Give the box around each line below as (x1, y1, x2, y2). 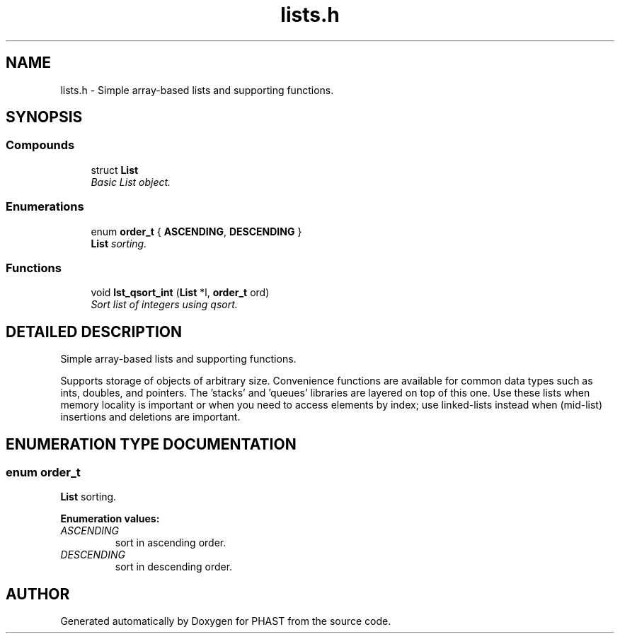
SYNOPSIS (6, 108, 83, 127)
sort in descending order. (115, 561, 233, 573)
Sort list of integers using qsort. (91, 298, 238, 311)
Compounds (6, 138, 75, 153)
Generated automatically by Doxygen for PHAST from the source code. (60, 615, 391, 628)
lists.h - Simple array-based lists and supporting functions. (60, 83, 334, 96)
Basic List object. (91, 175, 171, 188)
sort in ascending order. (115, 537, 226, 549)
